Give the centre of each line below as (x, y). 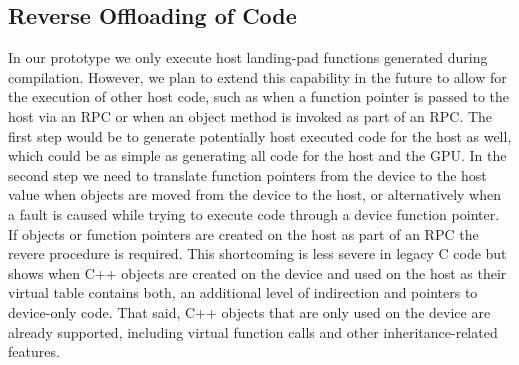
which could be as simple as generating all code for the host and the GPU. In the (257, 155)
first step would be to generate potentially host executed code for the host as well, (260, 135)
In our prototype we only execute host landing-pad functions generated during (248, 57)
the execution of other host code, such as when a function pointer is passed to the (259, 96)
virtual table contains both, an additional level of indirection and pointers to (243, 292)
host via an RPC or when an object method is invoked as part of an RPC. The (250, 115)
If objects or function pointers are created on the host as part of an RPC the (243, 233)
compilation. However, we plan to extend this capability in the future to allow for (257, 76)
